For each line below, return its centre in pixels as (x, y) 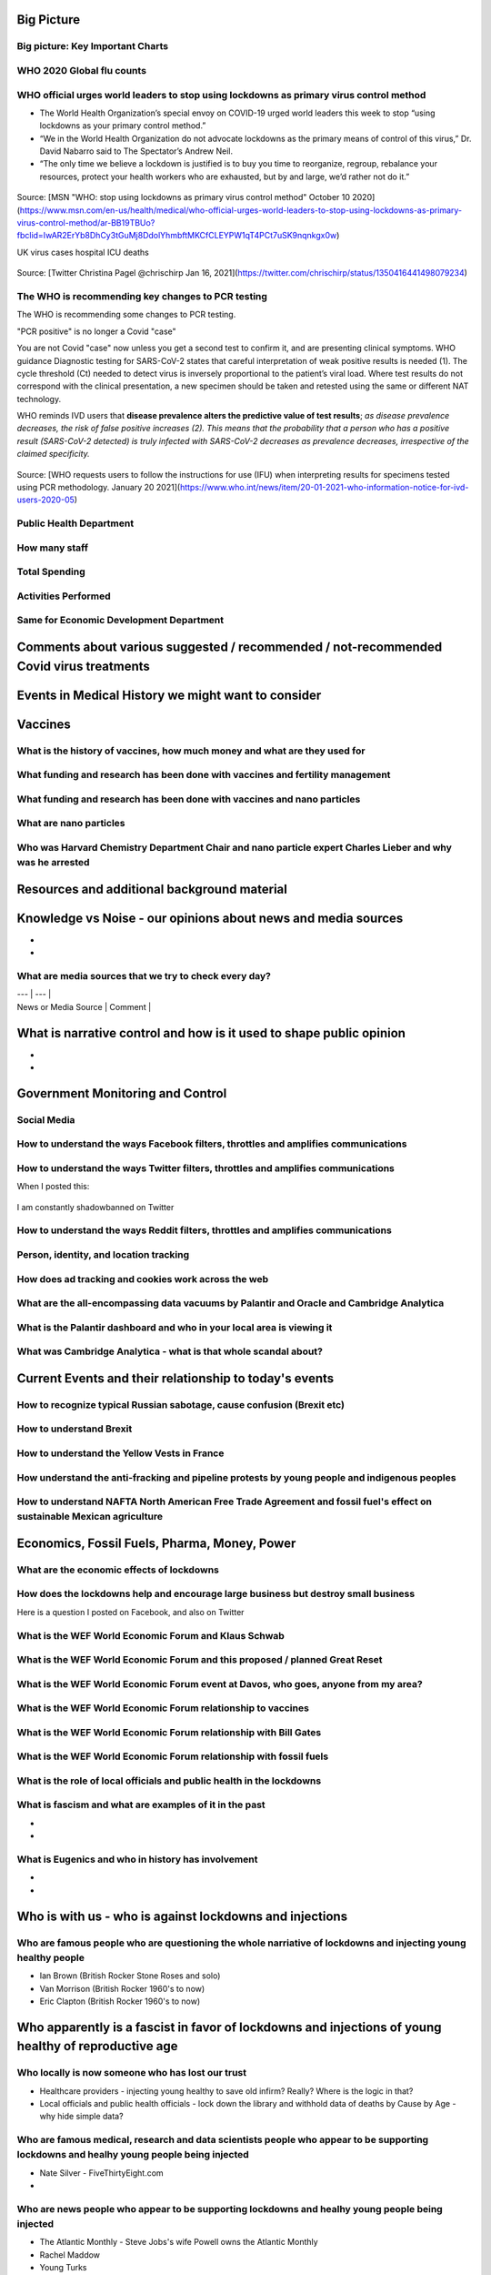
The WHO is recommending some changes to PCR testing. (126, 315)
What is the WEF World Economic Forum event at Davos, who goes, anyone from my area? (220, 1683)
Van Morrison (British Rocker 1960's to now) (122, 1988)
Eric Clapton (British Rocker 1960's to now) (120, 2001)
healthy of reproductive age (97, 2046)
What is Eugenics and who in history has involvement (137, 1859)
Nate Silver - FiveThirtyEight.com (101, 2173)
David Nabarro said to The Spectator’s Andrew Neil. (136, 151)
